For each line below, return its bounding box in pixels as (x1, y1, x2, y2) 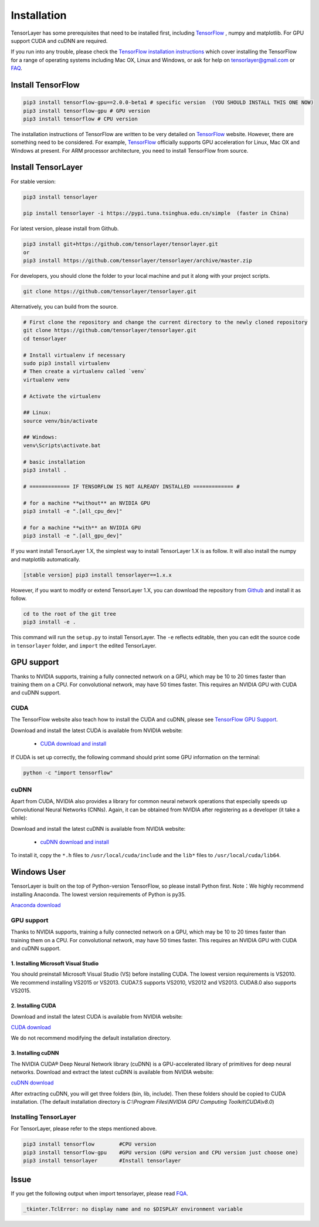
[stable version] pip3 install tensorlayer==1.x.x (23, 571, 172, 578)
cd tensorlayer (23, 335, 67, 342)
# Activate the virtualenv (23, 393, 101, 399)
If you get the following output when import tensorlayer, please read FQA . (11, 1189, 189, 1197)
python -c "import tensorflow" (23, 769, 114, 776)
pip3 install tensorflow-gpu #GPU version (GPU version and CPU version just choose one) (23, 1149, 298, 1156)
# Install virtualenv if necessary (23, 352, 125, 358)
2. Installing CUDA (11, 1002, 57, 1009)
